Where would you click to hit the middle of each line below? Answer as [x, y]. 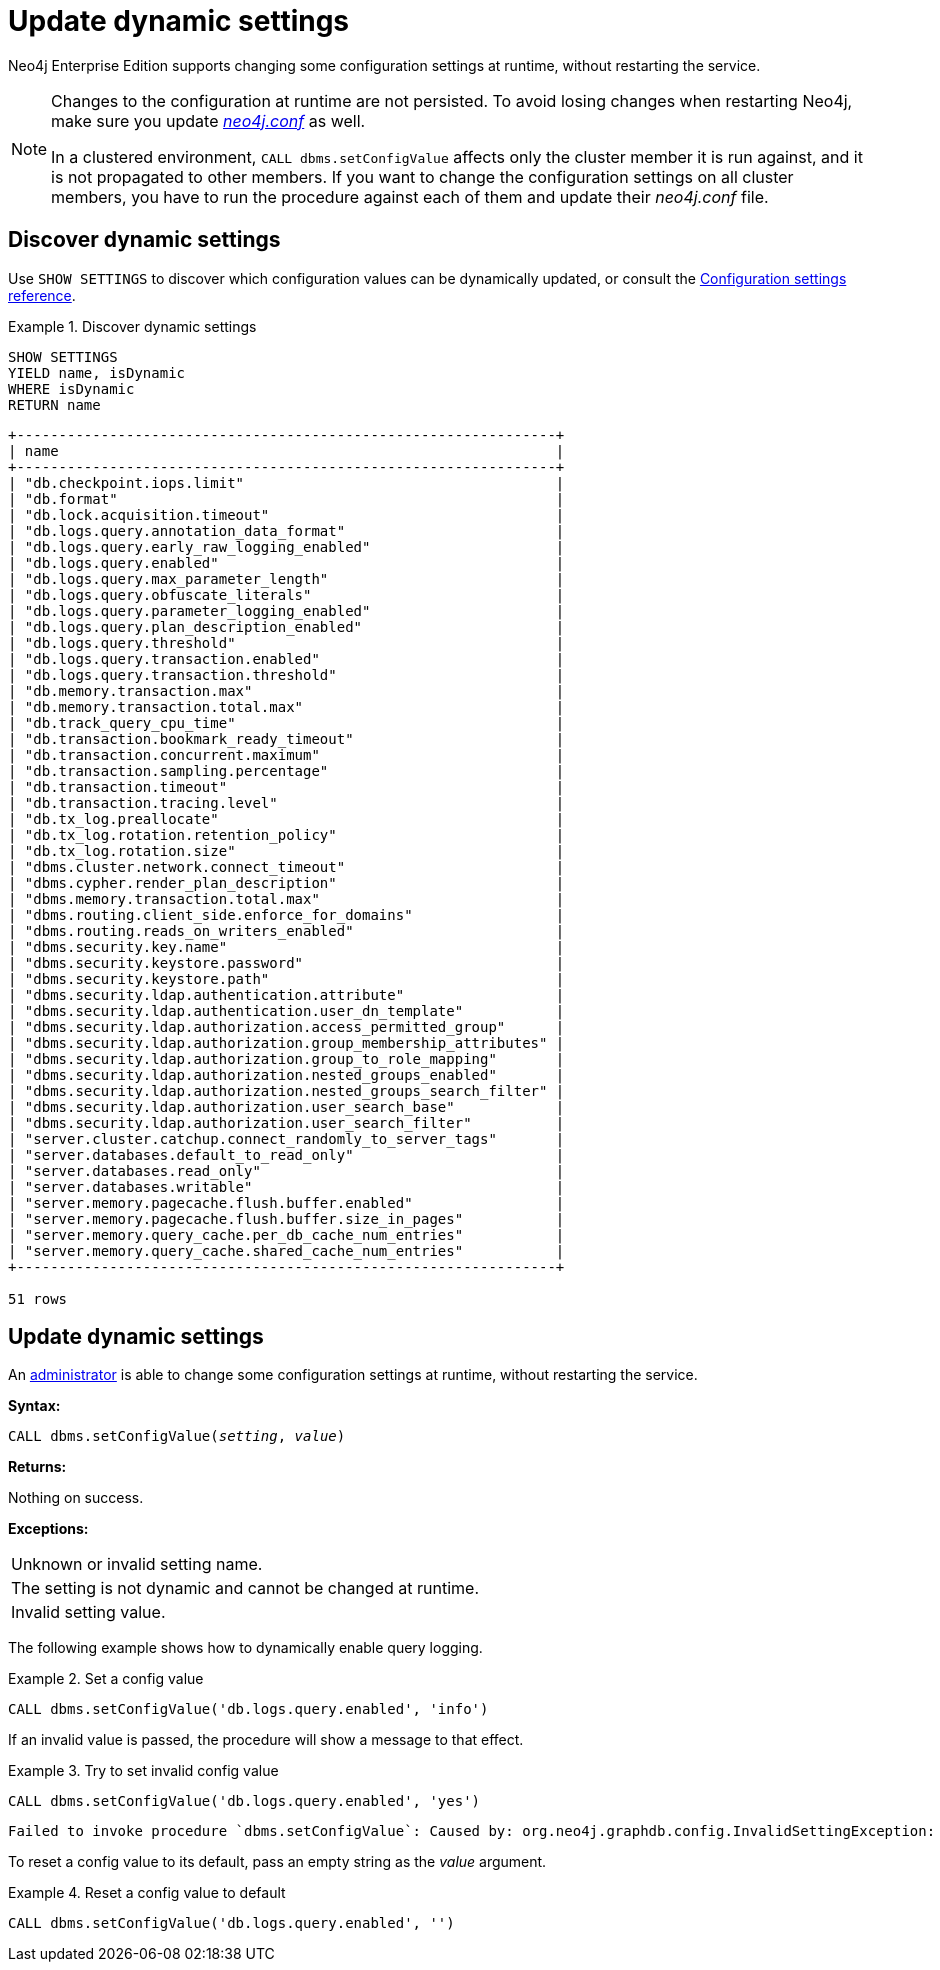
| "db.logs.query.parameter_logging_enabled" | [286, 610]
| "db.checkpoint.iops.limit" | [286, 482]
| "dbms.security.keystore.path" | [286, 978]
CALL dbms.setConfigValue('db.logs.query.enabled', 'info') [248, 1709]
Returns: [37, 1467]
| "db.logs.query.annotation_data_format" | [286, 530]
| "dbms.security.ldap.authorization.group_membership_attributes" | [286, 1042]
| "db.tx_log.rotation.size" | [286, 850]
